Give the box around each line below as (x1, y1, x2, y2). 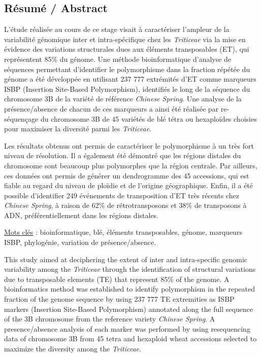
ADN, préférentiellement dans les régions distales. (4, 209, 159, 220)
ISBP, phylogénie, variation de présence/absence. (4, 237, 156, 247)
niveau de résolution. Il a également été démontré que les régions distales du (4, 150, 241, 161)
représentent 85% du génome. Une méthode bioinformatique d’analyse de (4, 53, 232, 64)
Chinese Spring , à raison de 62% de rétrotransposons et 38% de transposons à (4, 200, 247, 210)
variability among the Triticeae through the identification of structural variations (4, 264, 256, 274)
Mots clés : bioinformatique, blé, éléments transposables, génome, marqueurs (4, 227, 242, 237)
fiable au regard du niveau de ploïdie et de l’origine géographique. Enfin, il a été (4, 180, 253, 191)
